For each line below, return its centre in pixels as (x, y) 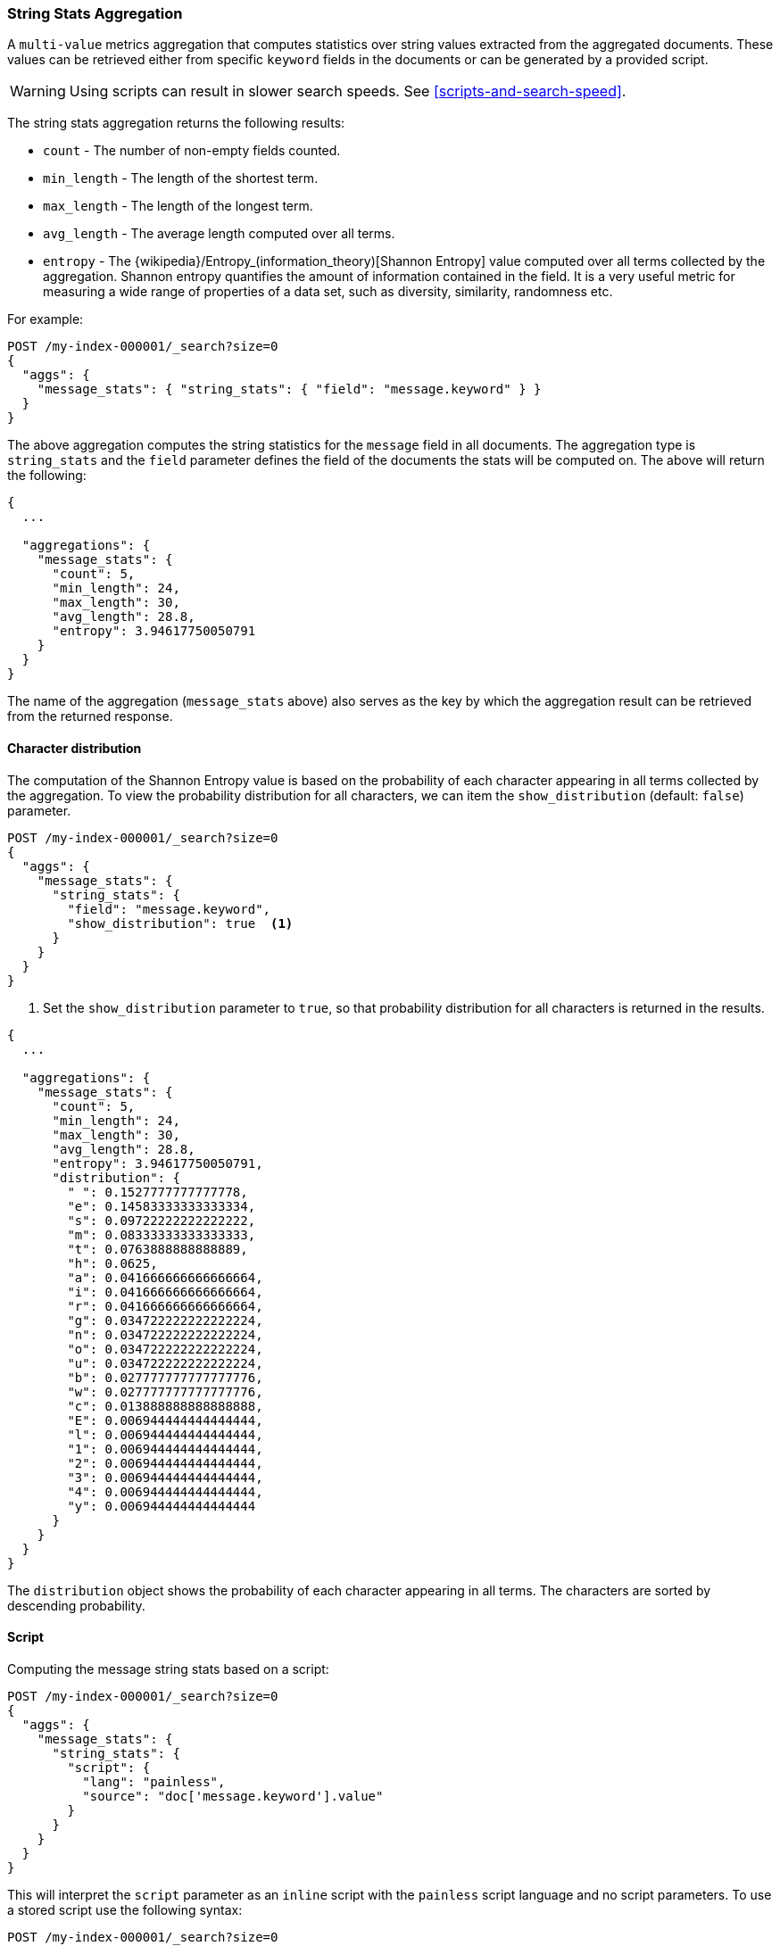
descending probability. (76, 1605)
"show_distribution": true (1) (180, 923)
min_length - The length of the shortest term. (181, 178)
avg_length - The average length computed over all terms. (219, 234)
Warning (38, 91)
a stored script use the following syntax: (125, 1909)
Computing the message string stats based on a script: (168, 1669)
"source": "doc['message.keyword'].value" (233, 1796)
